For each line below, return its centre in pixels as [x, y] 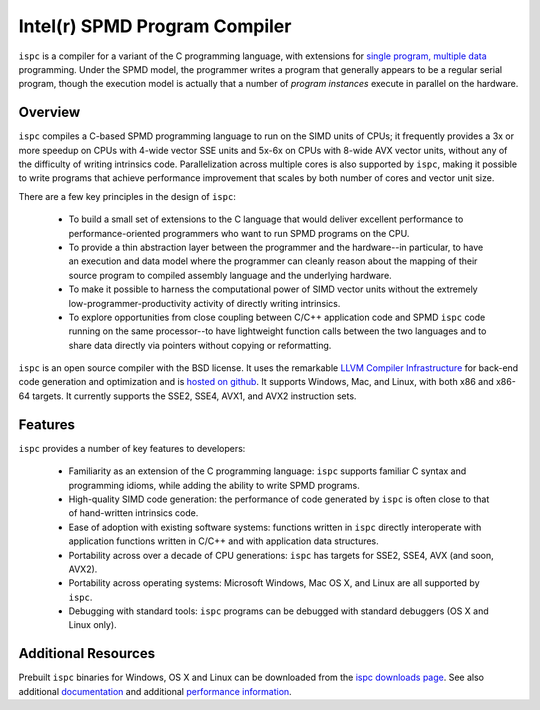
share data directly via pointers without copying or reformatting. [200, 345]
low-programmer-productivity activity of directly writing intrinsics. [204, 303]
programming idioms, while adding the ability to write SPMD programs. [214, 485]
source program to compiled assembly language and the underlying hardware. [230, 275]
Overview [49, 112]
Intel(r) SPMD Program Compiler [155, 26]
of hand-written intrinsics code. [133, 513]
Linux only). [92, 625]
